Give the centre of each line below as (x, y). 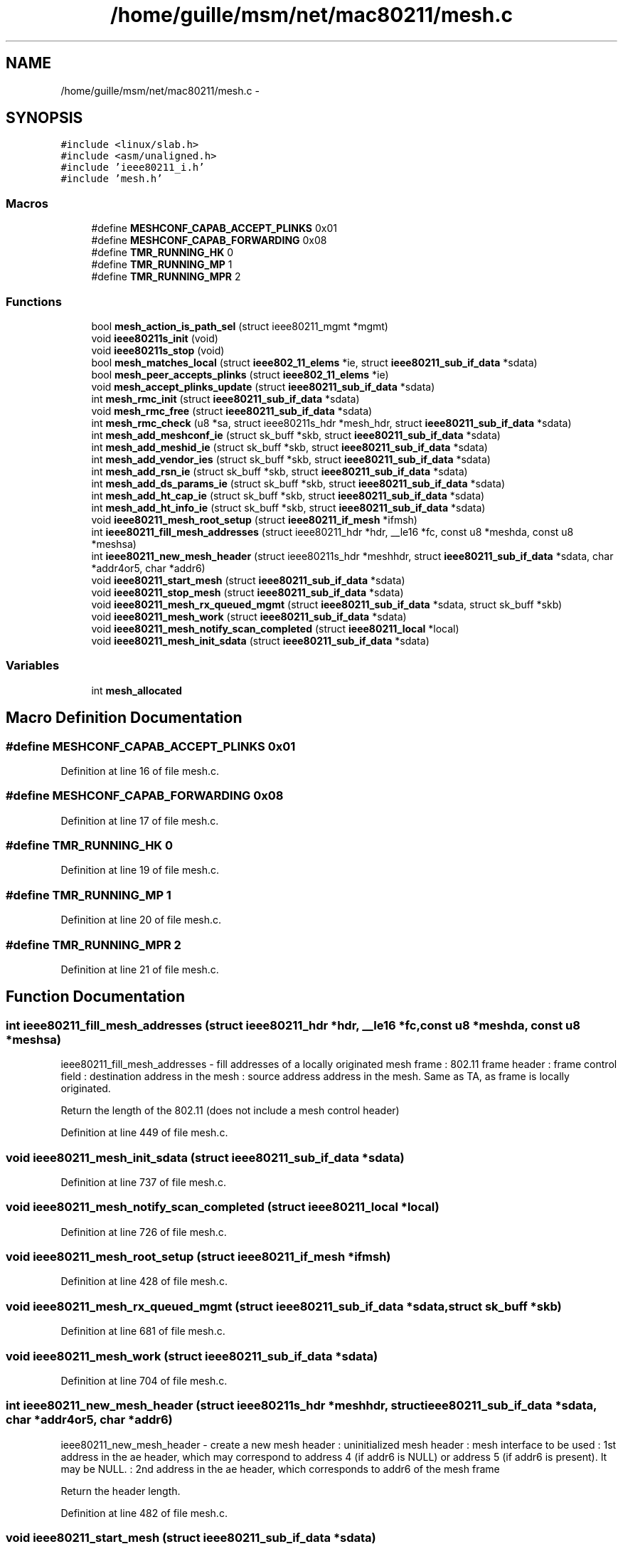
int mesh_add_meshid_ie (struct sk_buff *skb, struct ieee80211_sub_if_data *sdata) (289, 447)
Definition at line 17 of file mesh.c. (140, 820)
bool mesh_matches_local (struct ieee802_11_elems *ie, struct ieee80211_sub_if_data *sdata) (314, 362)
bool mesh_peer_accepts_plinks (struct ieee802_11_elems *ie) (240, 374)
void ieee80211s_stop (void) (158, 350)
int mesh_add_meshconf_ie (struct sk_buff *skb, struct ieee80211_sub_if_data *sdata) (296, 435)
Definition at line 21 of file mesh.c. (140, 969)
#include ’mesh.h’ (112, 179)
